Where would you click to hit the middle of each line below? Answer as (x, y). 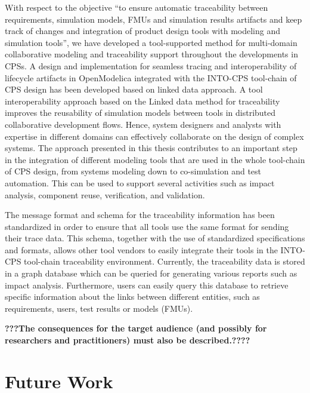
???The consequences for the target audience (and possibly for (136, 328)
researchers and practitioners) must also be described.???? (128, 340)
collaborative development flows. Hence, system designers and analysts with (143, 124)
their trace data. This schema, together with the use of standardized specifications (155, 238)
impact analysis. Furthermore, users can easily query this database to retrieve (147, 285)
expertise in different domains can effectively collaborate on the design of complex (154, 136)
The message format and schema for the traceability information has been (140, 215)
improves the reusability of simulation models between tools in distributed (140, 113)
